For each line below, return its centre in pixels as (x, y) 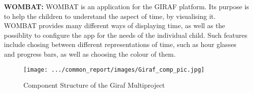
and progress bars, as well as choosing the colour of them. (90, 54)
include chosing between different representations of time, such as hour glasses (120, 44)
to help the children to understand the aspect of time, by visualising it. (110, 16)
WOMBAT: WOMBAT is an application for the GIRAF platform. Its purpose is (126, 6)
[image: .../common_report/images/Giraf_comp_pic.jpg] (114, 70)
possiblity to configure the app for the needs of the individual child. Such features (126, 35)
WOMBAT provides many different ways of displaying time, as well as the (115, 25)
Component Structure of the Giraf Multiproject (94, 85)
